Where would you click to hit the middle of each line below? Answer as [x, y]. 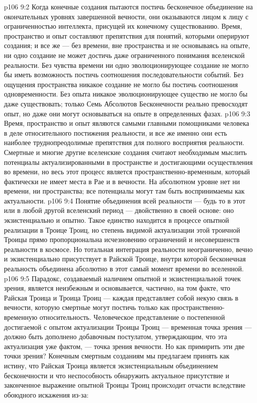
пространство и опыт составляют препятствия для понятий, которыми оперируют [127, 35]
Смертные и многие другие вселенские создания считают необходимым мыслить [126, 152]
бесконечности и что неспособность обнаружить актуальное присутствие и [117, 375]
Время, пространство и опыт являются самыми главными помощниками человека [127, 123]
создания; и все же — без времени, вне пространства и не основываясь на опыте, [127, 45]
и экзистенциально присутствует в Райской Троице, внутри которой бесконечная [125, 259]
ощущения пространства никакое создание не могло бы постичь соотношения [121, 84]
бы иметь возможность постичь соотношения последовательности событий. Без [124, 75]
